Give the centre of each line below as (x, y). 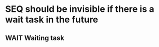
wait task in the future (52, 20)
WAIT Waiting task (35, 38)
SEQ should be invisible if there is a (80, 9)
